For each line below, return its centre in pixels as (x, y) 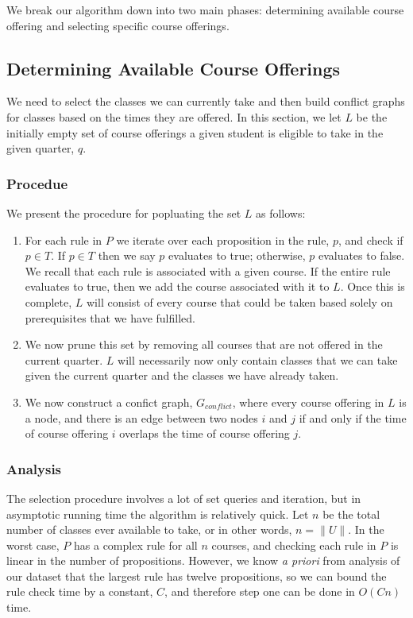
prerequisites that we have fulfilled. (110, 317)
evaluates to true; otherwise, (237, 255)
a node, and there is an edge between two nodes (141, 417)
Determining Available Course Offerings (174, 68)
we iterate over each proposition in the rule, (223, 239)
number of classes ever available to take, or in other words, (149, 529)
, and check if (371, 239)
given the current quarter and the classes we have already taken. (182, 375)
